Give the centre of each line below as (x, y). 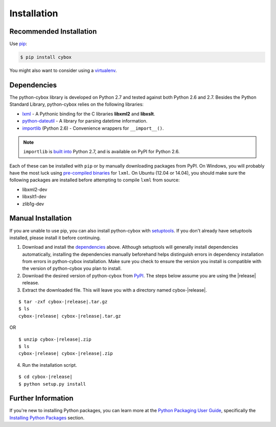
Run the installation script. (50, 365)
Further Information (41, 398)
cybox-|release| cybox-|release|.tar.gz (70, 316)
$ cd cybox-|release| (45, 377)
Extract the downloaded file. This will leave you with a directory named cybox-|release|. (114, 290)
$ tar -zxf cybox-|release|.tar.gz (63, 302)
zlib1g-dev (33, 204)
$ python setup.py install (52, 384)
